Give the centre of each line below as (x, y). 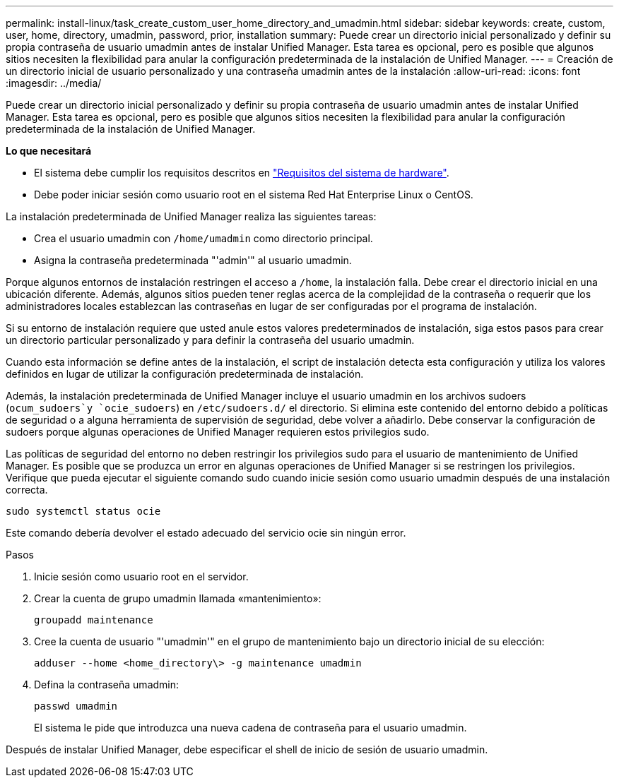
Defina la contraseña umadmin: (107, 685)
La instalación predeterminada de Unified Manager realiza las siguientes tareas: (191, 216)
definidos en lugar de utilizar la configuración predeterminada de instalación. (185, 374)
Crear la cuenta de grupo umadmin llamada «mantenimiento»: (178, 598)
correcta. (27, 490)
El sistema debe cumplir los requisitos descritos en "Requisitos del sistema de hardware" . (242, 173)
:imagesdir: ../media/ (54, 83)
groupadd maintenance (94, 620)
